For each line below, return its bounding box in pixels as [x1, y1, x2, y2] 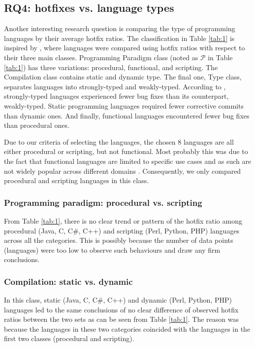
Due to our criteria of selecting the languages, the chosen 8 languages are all [4, 136, 234, 147]
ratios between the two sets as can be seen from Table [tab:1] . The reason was [4, 314, 239, 324]
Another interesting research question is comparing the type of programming [4, 23, 235, 34]
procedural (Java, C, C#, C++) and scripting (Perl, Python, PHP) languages [4, 225, 240, 235]
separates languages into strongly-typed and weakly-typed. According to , [4, 81, 226, 91]
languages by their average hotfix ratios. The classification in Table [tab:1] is [4, 33, 235, 43]
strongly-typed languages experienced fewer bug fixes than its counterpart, [4, 91, 229, 101]
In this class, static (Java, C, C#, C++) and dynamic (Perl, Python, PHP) [4, 295, 232, 305]
